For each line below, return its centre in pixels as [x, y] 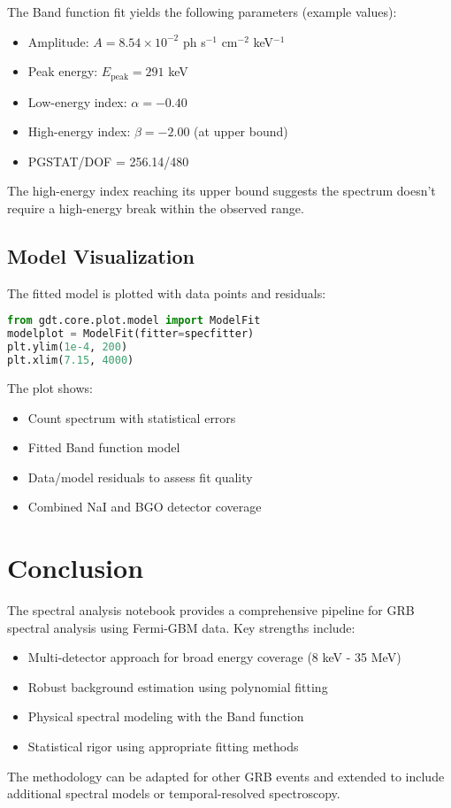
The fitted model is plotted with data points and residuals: [167, 292]
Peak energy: [63, 71]
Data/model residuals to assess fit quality [140, 477]
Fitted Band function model [104, 447]
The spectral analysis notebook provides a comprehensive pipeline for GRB [211, 610]
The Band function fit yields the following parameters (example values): [202, 12]
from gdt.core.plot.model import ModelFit [134, 321]
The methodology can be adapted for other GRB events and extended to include [226, 776]
